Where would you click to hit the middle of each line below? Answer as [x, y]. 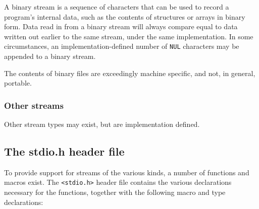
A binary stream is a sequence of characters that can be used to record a [117, 7]
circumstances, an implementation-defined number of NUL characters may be [122, 46]
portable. [18, 83]
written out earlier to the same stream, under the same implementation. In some [129, 36]
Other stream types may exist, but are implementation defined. [102, 124]
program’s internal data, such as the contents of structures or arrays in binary [125, 16]
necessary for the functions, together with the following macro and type [115, 192]
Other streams [34, 105]
